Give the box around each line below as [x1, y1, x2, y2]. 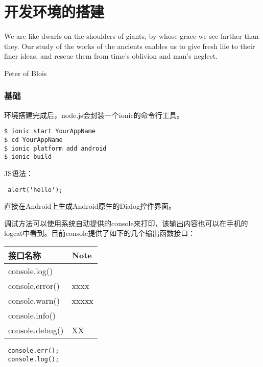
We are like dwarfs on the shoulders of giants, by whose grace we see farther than [4, 31, 259, 41]
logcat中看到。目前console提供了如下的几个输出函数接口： [4, 228, 196, 238]
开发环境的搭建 [4, 1, 105, 22]
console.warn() [8, 294, 60, 306]
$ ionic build [4, 153, 52, 161]
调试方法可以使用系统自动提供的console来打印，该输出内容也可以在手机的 [4, 217, 248, 228]
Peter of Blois [4, 67, 47, 78]
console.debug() [8, 324, 64, 336]
